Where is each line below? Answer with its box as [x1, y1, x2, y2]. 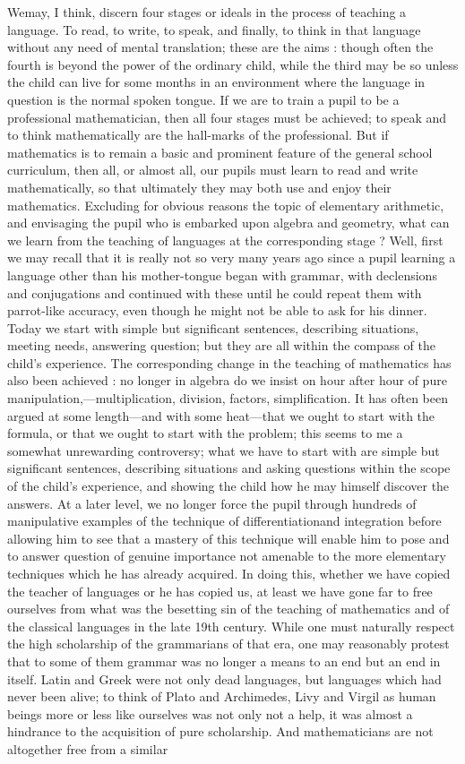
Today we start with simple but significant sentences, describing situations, [7, 318, 419, 337]
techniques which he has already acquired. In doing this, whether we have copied [7, 564, 451, 582]
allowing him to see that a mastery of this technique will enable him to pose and [7, 528, 450, 547]
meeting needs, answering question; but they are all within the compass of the [7, 336, 436, 355]
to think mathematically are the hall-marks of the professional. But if [7, 125, 389, 144]
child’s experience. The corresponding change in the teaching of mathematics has [7, 353, 452, 372]
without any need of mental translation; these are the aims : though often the [7, 38, 434, 56]
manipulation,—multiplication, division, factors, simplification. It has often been [7, 389, 448, 408]
